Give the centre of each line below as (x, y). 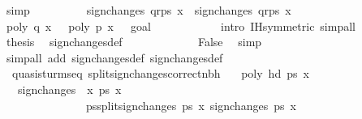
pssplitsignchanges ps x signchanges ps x (191, 105)
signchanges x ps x (69, 89)
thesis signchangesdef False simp (134, 42)
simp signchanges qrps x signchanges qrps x (149, 10)
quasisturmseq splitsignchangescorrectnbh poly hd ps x (160, 73)
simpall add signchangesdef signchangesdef (114, 57)
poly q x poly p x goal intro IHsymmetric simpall (181, 25)
